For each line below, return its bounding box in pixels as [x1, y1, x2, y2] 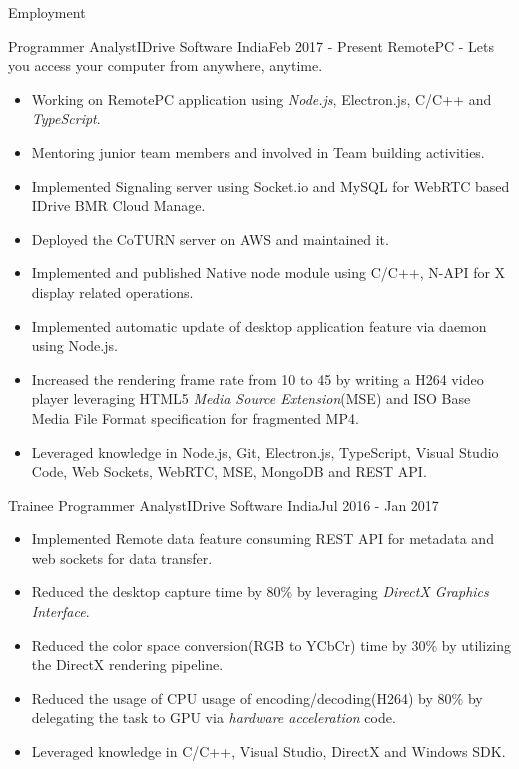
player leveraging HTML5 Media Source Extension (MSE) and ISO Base [31, 388, 471, 409]
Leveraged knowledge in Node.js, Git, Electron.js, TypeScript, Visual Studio [31, 441, 499, 462]
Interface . [31, 601, 90, 622]
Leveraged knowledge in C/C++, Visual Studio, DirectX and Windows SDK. [31, 741, 506, 762]
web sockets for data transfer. [31, 547, 213, 568]
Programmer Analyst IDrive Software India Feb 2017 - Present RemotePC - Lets [8, 35, 494, 56]
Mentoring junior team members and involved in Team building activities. [31, 141, 485, 162]
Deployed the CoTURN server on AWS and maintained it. [31, 228, 389, 249]
